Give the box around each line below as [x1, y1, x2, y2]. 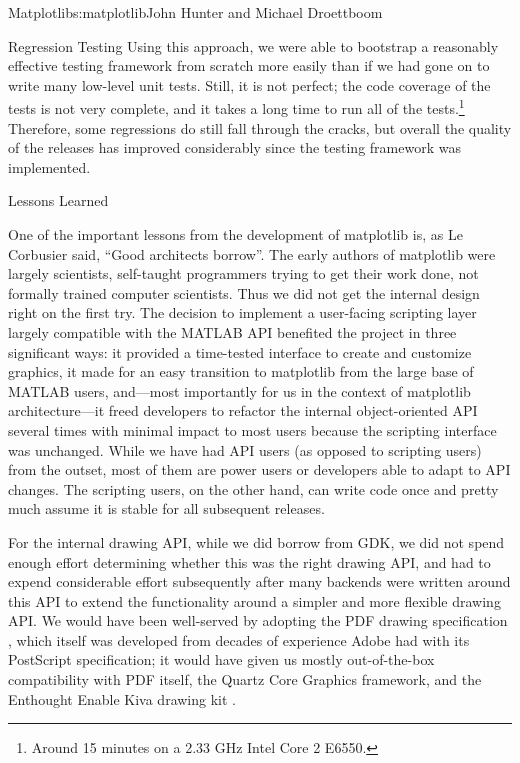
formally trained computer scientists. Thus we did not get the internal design [8, 282, 480, 303]
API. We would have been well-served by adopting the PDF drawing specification [8, 610, 508, 631]
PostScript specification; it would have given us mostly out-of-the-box [8, 649, 435, 670]
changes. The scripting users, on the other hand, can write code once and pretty [8, 478, 499, 499]
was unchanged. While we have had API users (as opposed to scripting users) [8, 439, 482, 460]
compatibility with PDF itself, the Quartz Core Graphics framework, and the [8, 669, 482, 690]
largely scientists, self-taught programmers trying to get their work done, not [8, 263, 479, 284]
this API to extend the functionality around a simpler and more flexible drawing [8, 590, 501, 611]
